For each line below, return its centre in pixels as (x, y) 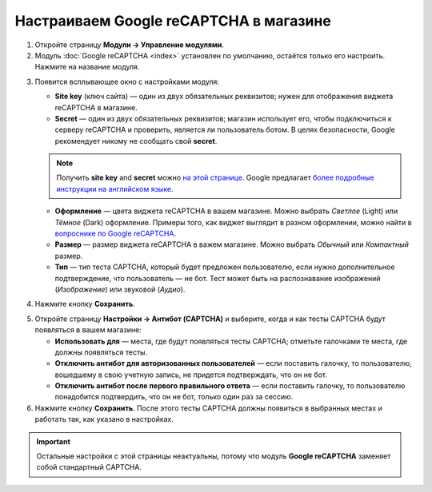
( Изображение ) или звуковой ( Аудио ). (120, 289)
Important (54, 441)
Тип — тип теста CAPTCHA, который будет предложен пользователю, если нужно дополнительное (225, 267)
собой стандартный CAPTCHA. (89, 467)
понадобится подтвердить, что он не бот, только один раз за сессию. (174, 397)
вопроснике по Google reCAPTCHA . (115, 234)
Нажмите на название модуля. (87, 67)
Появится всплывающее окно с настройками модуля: (127, 81)
